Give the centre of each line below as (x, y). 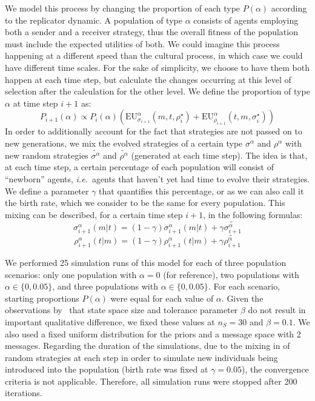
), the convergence (275, 369)
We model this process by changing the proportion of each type (123, 8)
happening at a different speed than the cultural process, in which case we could (154, 55)
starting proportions (42, 298)
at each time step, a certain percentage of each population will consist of (139, 167)
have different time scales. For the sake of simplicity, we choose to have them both (157, 67)
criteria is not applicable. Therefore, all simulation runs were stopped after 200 (151, 381)
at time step (35, 103)
